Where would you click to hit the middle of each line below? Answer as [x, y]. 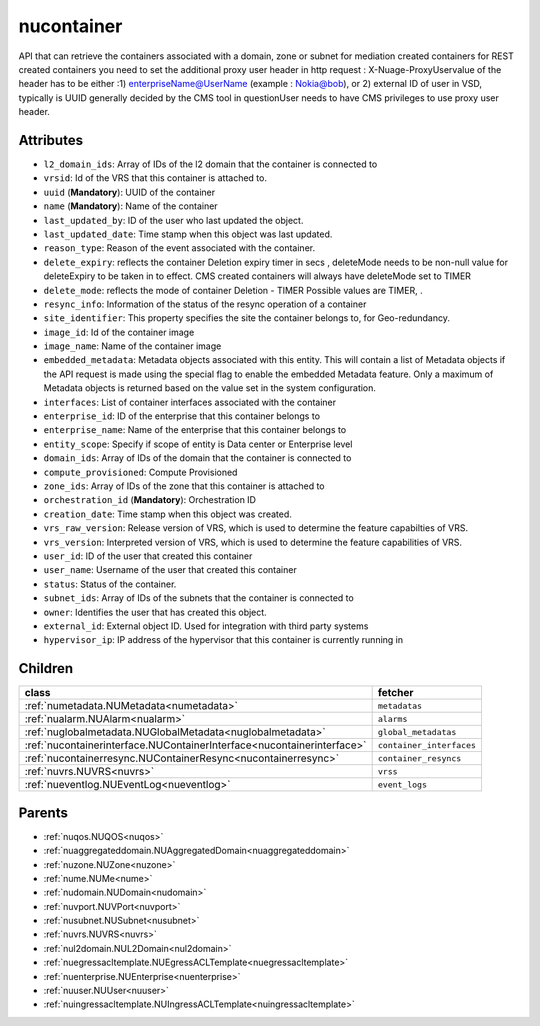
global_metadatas [417, 731]
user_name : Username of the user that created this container [170, 570]
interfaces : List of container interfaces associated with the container [190, 402]
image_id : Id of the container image [119, 332]
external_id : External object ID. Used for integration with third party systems [206, 626]
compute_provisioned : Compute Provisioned [140, 472]
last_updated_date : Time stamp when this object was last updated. [188, 234]
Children [46, 668]
